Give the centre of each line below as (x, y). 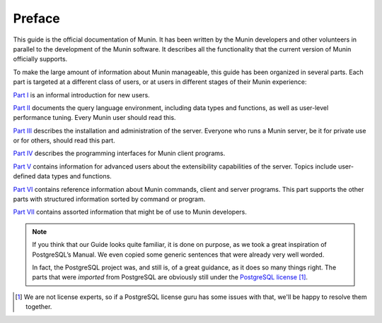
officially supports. (40, 59)
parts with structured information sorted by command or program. (109, 199)
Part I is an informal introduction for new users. (81, 95)
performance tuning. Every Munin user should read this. (94, 118)
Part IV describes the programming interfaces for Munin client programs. (119, 153)
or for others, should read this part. (64, 140)
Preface (36, 18)
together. (39, 307)
